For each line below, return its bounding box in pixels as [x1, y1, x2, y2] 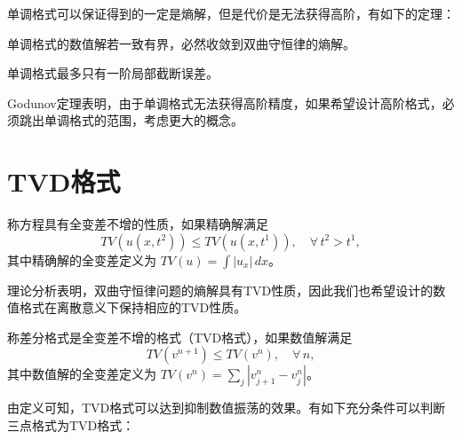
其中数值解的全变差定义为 [7, 365, 156, 383]
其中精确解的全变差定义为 [7, 250, 156, 269]
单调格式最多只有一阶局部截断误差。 [7, 64, 219, 82]
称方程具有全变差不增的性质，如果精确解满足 [7, 215, 268, 233]
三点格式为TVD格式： [7, 416, 135, 435]
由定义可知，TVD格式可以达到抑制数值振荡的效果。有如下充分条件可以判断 [7, 398, 446, 417]
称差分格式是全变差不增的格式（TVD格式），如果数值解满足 [7, 327, 353, 346]
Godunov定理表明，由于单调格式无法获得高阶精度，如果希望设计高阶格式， [7, 93, 442, 112]
